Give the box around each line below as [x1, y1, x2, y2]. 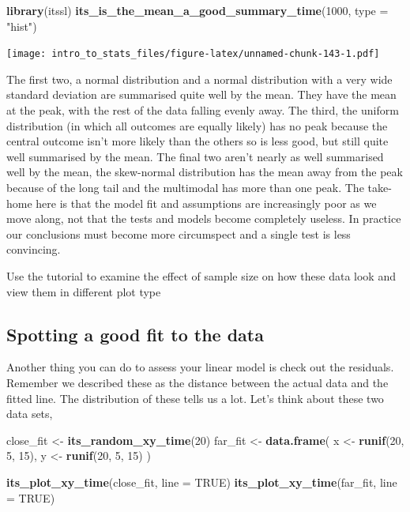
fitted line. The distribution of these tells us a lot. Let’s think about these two [6, 390, 384, 406]
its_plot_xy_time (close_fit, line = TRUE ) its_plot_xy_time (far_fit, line [6, 473, 397, 490]
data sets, [6, 405, 53, 422]
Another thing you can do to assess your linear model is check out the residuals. [6, 359, 394, 375]
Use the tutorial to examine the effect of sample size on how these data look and [6, 267, 396, 284]
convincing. [6, 241, 61, 258]
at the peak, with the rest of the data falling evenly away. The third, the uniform [6, 102, 399, 119]
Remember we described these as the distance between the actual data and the [6, 374, 389, 390]
